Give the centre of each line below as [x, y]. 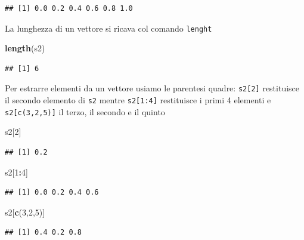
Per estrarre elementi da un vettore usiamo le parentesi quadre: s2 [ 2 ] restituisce [152, 88]
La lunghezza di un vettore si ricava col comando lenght [108, 28]
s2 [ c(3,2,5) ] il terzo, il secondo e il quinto [85, 111]
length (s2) [25, 48]
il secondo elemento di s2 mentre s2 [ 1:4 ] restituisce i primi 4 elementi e [138, 100]
